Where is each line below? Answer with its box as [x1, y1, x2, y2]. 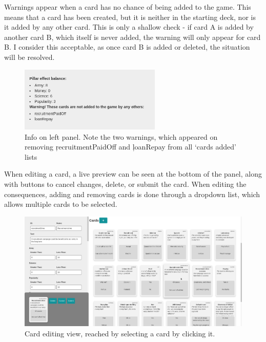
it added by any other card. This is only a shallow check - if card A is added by [4, 22, 254, 32]
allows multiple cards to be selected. [4, 199, 117, 209]
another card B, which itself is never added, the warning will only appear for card [4, 31, 261, 42]
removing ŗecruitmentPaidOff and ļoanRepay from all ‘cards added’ [25, 141, 236, 152]
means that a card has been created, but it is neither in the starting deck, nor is [4, 11, 256, 22]
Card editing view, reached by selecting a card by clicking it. [25, 328, 215, 338]
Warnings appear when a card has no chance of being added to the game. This [4, 2, 251, 12]
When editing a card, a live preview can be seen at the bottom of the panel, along [4, 168, 262, 179]
